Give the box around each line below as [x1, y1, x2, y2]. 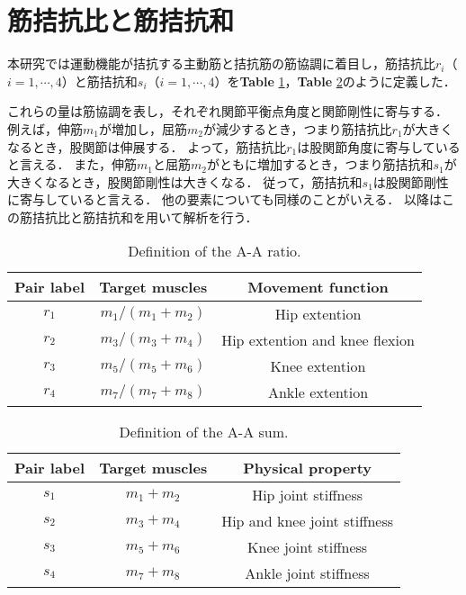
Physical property [243, 457, 372, 479]
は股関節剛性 [372, 172, 449, 191]
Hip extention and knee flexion [221, 329, 415, 351]
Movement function [247, 276, 389, 298]
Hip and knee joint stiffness [221, 510, 394, 532]
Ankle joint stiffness [245, 563, 370, 584]
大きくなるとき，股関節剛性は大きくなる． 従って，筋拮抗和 [7, 172, 363, 191]
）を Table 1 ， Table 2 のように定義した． [214, 71, 456, 90]
